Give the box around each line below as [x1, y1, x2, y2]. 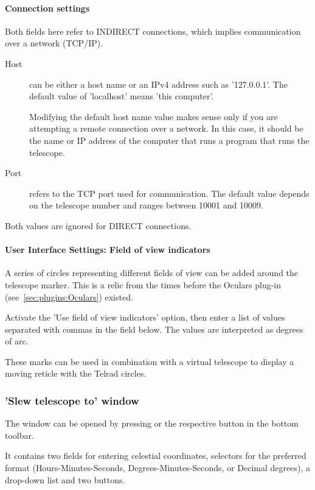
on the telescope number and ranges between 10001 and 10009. [29, 199, 263, 211]
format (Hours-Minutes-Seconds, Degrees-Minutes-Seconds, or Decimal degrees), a [5, 461, 310, 474]
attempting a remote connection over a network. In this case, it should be [29, 122, 303, 135]
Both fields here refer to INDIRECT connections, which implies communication [5, 24, 301, 37]
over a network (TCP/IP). [5, 37, 103, 49]
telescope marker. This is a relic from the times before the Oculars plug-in [5, 278, 282, 291]
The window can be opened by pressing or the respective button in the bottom [5, 417, 299, 430]
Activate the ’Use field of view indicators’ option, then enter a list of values [5, 311, 285, 324]
